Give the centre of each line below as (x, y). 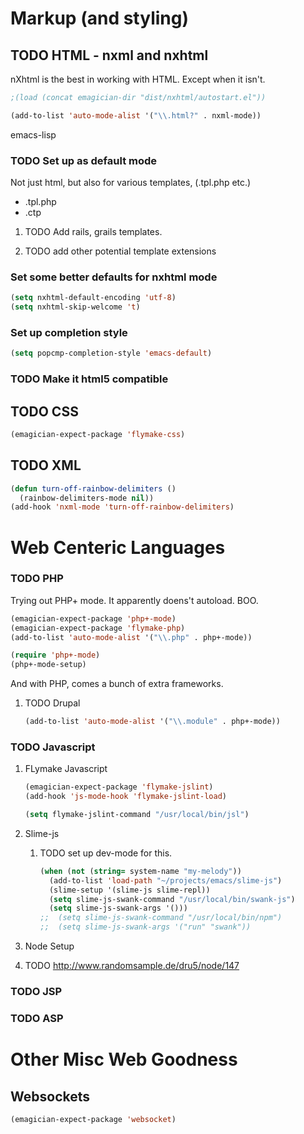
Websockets (50, 1096)
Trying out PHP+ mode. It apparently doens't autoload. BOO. (134, 600)
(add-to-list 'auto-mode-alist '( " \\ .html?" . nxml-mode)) (136, 115)
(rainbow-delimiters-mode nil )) (87, 498)
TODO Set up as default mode (84, 160)
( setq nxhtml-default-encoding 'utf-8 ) (93, 298)
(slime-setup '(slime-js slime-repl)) (129, 890)
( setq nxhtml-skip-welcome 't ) (75, 307)
